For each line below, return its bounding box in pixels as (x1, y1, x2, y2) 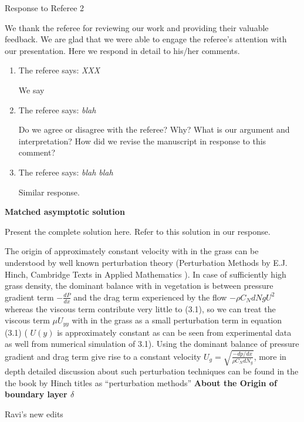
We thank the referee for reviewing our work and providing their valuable (5, 21, 269, 33)
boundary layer (5, 388, 67, 400)
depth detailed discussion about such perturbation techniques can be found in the (5, 365, 299, 377)
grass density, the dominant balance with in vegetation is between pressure (5, 279, 273, 292)
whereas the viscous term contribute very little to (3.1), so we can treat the (5, 302, 276, 315)
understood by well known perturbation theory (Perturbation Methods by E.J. (5, 256, 288, 268)
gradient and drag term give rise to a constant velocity (5, 350, 201, 362)
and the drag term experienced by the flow (73, 291, 227, 303)
